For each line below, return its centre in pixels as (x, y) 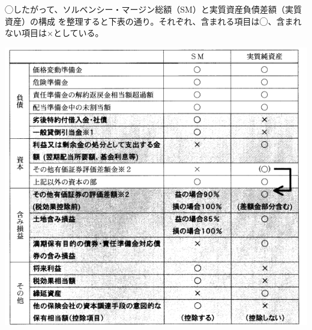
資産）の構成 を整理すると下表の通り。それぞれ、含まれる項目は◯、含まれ (153, 21)
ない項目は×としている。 (54, 33)
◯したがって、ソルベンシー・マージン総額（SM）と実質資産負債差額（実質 (153, 9)
